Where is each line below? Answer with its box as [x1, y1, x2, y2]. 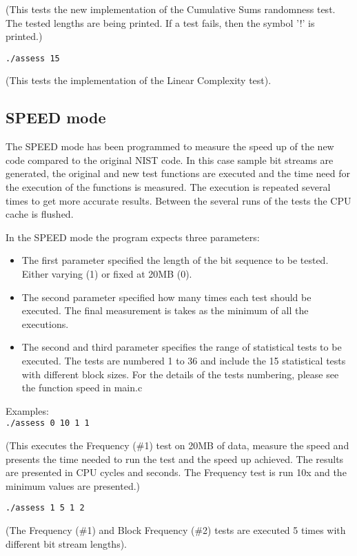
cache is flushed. [6, 207, 74, 221]
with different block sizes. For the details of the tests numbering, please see [21, 367, 339, 381]
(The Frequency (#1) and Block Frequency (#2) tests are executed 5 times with [6, 523, 346, 537]
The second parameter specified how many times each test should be [21, 289, 312, 304]
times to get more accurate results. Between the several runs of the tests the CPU [6, 193, 351, 207]
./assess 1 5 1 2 [6, 503, 85, 513]
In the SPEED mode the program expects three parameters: [6, 229, 260, 244]
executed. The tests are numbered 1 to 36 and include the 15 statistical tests [21, 353, 346, 367]
